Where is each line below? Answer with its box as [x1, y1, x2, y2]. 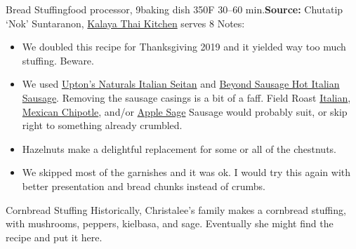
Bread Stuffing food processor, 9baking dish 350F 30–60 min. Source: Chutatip [6, 2, 343, 16]
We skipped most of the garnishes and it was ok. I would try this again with [22, 165, 351, 180]
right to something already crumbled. [22, 118, 183, 133]
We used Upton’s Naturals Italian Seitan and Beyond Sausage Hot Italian [22, 76, 340, 91]
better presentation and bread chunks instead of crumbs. [22, 178, 266, 193]
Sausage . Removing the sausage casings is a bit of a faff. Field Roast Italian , [22, 90, 351, 105]
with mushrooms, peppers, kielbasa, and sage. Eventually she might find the [6, 216, 334, 231]
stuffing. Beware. [22, 53, 94, 67]
